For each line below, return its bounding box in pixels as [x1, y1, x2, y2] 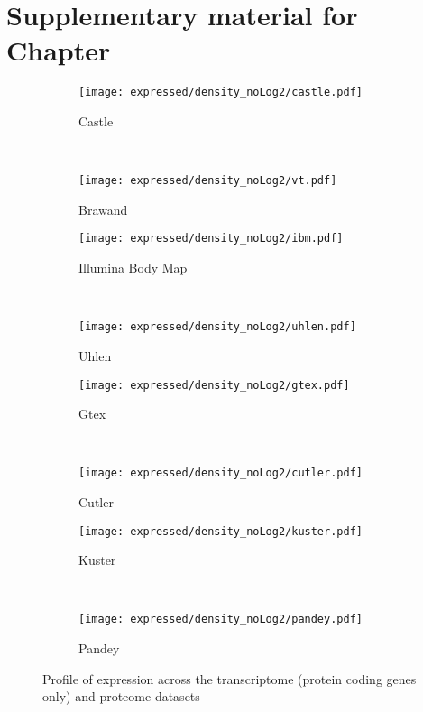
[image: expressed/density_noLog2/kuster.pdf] [78, 524, 363, 538]
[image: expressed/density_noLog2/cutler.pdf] [78, 467, 363, 480]
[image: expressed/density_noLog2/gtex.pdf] [78, 378, 350, 392]
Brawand [78, 199, 128, 218]
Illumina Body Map [78, 258, 188, 277]
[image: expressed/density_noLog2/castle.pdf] [78, 86, 363, 99]
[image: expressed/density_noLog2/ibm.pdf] [78, 232, 344, 245]
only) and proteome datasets [42, 687, 200, 706]
